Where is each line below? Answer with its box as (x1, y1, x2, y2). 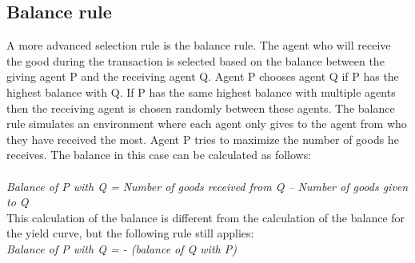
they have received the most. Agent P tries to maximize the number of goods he (6, 130, 399, 147)
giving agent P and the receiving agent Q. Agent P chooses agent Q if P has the (6, 68, 399, 85)
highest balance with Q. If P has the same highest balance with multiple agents (6, 83, 396, 100)
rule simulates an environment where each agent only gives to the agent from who (6, 115, 407, 132)
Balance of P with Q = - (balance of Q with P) (6, 240, 237, 257)
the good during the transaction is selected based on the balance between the (6, 52, 385, 69)
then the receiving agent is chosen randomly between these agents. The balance (6, 99, 395, 116)
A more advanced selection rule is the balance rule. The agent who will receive (6, 37, 391, 54)
